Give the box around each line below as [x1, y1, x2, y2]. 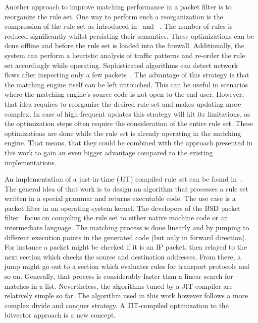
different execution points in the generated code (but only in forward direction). [4, 232, 247, 242]
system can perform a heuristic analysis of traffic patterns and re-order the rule [4, 50, 245, 60]
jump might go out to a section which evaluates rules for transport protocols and [4, 261, 250, 271]
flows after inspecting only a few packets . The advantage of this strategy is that [4, 69, 250, 80]
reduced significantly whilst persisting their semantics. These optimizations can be [4, 30, 254, 41]
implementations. [4, 157, 56, 167]
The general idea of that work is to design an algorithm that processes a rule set [4, 183, 249, 194]
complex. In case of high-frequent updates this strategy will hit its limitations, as [4, 108, 251, 119]
